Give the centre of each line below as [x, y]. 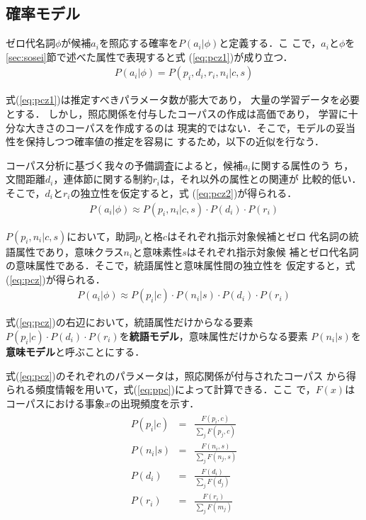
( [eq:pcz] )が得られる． [56, 279]
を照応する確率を [138, 43]
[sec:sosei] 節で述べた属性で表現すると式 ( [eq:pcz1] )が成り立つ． [149, 56]
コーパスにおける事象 [55, 403]
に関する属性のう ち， [302, 165]
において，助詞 [101, 236]
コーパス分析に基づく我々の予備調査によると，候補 [124, 165]
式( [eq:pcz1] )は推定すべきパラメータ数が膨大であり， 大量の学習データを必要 [183, 100]
